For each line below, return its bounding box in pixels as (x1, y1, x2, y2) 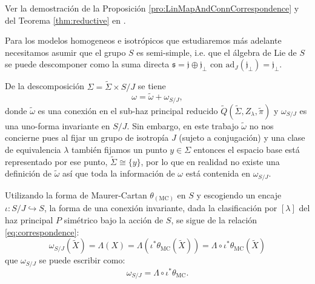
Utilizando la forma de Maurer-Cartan (5, 188, 147, 201)
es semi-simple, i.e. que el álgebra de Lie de (136, 46, 297, 58)
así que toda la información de (62, 167, 175, 180)
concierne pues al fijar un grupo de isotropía (5, 131, 169, 144)
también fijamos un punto (71, 143, 167, 156)
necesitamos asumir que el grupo (5, 46, 126, 58)
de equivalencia (5, 143, 61, 156)
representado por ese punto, (5, 155, 108, 167)
